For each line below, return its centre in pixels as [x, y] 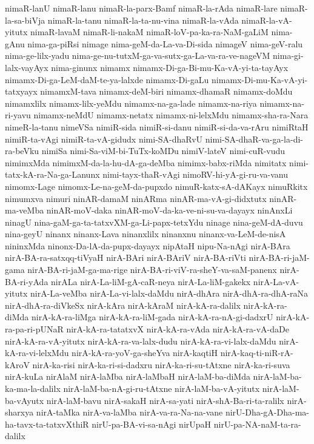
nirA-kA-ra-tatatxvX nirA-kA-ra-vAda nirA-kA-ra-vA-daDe [178, 329]
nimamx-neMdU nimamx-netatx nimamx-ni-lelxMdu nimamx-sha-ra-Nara [171, 115]
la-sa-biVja [25, 20]
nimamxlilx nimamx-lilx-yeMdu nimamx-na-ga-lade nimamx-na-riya [131, 103]
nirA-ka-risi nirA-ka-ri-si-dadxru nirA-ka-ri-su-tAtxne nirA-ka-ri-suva [161, 364]
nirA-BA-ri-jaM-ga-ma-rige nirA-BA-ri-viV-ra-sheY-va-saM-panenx [152, 270]
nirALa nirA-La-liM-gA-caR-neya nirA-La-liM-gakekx [151, 281]
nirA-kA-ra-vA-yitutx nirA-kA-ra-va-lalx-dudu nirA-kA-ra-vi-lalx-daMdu [141, 341]
